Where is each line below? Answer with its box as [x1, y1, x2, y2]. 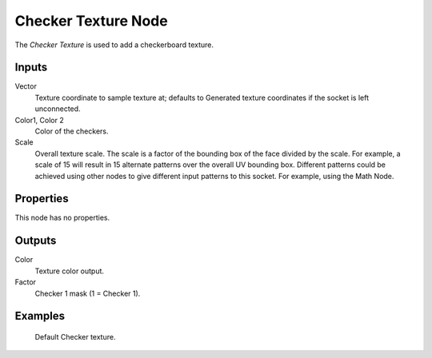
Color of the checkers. [34, 126, 109, 136]
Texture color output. [34, 266, 104, 276]
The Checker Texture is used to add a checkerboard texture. [14, 40, 214, 50]
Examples [14, 309, 66, 323]
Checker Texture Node [14, 12, 168, 30]
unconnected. [34, 104, 81, 113]
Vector [14, 82, 38, 91]
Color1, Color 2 [14, 115, 64, 125]
